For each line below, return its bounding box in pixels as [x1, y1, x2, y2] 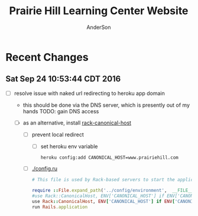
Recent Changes [5, 50, 89, 64]
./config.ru [31, 165, 57, 172]
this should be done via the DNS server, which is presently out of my [22, 102, 190, 109]
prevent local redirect [31, 131, 84, 138]
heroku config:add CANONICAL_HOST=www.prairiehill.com [40, 155, 178, 161]
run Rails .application [31, 204, 88, 210]
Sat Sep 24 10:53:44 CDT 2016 [5, 74, 121, 84]
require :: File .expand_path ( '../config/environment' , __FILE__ [31, 187, 194, 193]
